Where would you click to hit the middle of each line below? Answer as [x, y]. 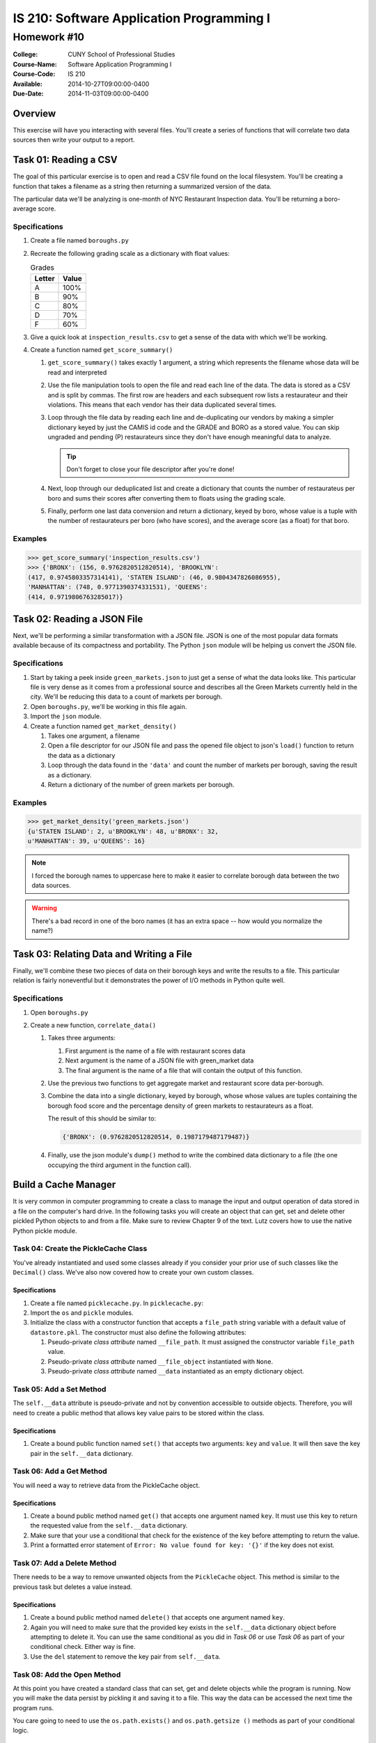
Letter [45, 278]
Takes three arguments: [82, 1038]
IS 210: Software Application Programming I [142, 18]
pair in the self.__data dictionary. [82, 1453]
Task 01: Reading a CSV [65, 160]
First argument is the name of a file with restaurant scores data [155, 1051]
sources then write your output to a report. [74, 140]
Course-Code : [34, 74]
